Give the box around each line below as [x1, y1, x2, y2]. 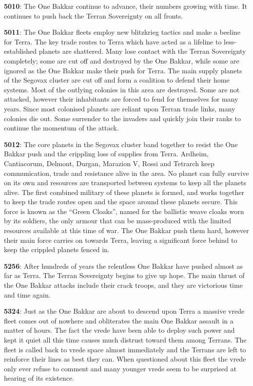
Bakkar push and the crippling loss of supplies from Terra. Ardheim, [4, 149, 209, 159]
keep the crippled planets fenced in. [4, 244, 110, 255]
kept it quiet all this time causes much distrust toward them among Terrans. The [4, 335, 247, 344]
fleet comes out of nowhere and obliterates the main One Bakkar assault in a [4, 315, 234, 325]
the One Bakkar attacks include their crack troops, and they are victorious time [4, 280, 243, 290]
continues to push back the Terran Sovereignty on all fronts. [4, 10, 183, 21]
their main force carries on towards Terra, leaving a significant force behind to [4, 235, 237, 245]
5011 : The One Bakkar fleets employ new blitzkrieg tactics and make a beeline [4, 27, 240, 37]
